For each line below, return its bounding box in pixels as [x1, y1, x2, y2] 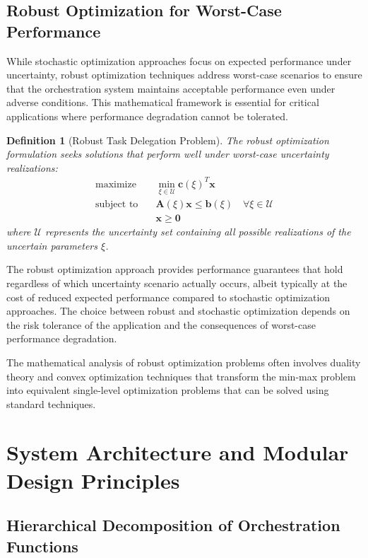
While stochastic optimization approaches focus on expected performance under [6, 53, 352, 68]
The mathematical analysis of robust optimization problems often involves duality [6, 354, 361, 369]
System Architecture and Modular [6, 438, 349, 467]
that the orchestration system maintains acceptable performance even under [6, 81, 336, 95]
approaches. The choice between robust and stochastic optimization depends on [6, 303, 350, 318]
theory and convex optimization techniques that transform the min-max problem [6, 368, 356, 383]
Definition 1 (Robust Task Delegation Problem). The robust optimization [6, 132, 329, 147]
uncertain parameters [6, 238, 97, 252]
